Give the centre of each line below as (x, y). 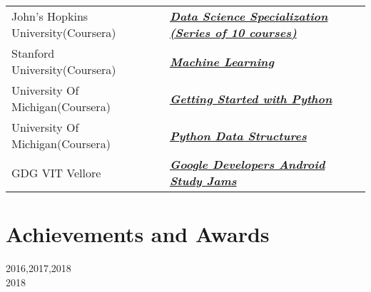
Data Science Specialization (249, 16)
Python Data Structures (238, 135)
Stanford (33, 53)
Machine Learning (222, 61)
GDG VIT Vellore (56, 172)
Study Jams (203, 181)
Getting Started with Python (251, 98)
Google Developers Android (247, 164)
